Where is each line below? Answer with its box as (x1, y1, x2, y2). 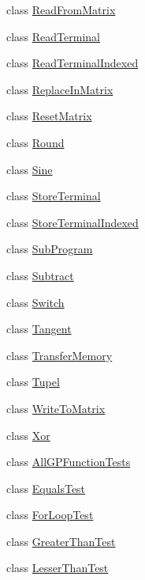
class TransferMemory (6, 347, 113, 363)
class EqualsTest (6, 480, 86, 496)
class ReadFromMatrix (6, 2, 116, 17)
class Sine (6, 161, 53, 177)
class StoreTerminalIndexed (6, 214, 139, 230)
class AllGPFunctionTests (6, 453, 131, 470)
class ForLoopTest (6, 506, 94, 523)
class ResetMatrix (6, 108, 92, 124)
